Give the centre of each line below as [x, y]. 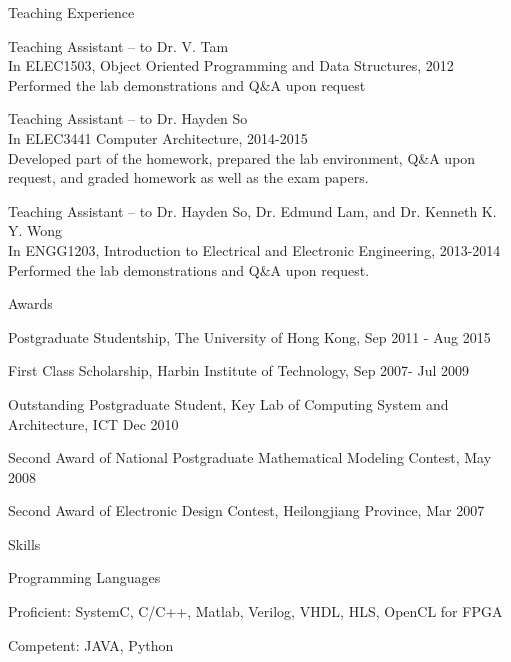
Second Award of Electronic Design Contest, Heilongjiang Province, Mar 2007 [246, 510]
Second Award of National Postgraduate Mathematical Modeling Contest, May [250, 457]
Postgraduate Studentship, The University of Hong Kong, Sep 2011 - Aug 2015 [249, 336]
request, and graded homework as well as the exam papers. [188, 177]
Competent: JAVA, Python [91, 644]
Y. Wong [35, 230]
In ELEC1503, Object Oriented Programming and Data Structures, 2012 [231, 65]
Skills [24, 543]
